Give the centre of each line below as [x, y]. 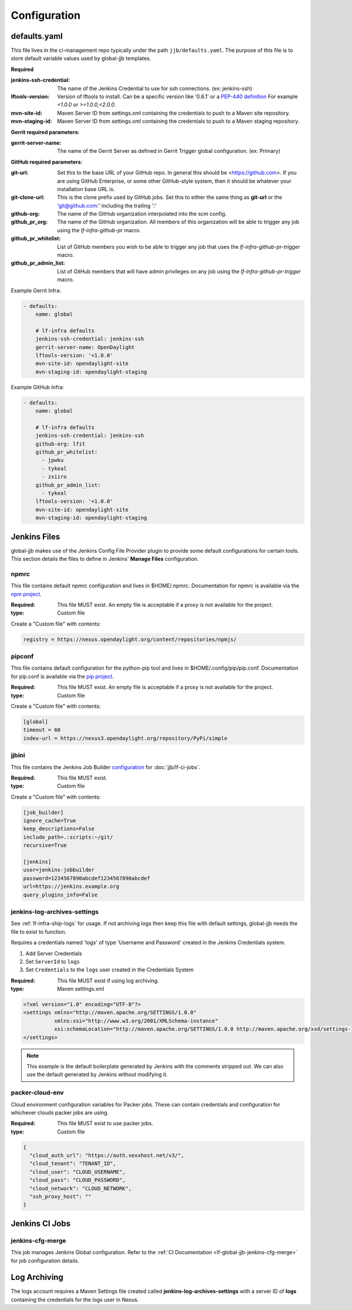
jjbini [18, 756]
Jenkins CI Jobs [41, 1223]
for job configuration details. [45, 1261]
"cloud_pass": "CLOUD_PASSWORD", [77, 1180]
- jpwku [53, 460]
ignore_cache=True [50, 821]
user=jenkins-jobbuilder [59, 870]
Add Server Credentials [54, 953]
